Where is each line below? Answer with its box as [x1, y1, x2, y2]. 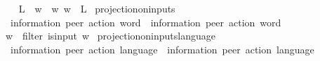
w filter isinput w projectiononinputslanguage [5, 28, 215, 43]
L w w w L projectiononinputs [18, 1, 175, 15]
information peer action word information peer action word [10, 15, 281, 29]
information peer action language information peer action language [10, 42, 314, 56]
